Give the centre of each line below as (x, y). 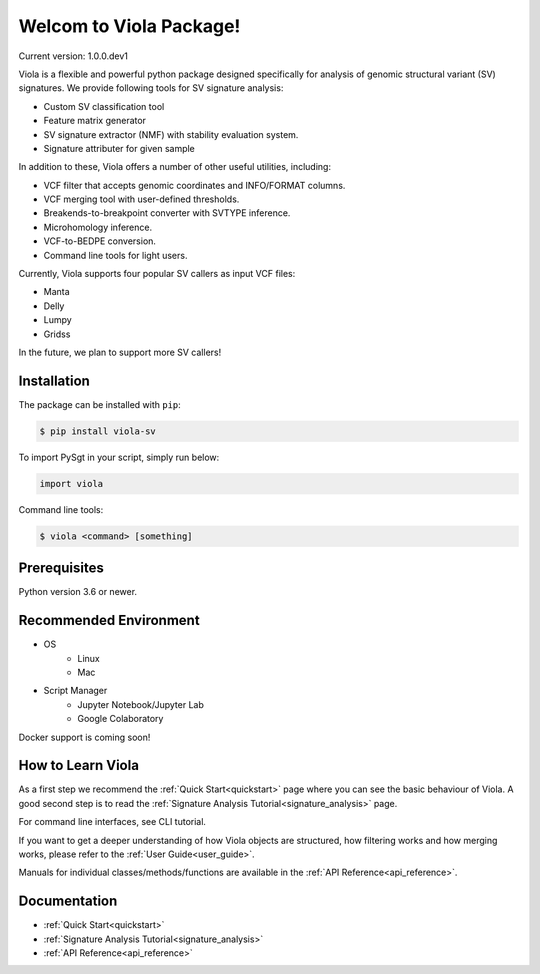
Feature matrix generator (95, 121)
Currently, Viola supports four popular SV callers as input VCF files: (157, 274)
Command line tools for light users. (115, 255)
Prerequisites (61, 568)
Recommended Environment (109, 620)
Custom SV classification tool (104, 106)
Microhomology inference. (98, 227)
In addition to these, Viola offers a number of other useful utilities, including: (175, 167)
